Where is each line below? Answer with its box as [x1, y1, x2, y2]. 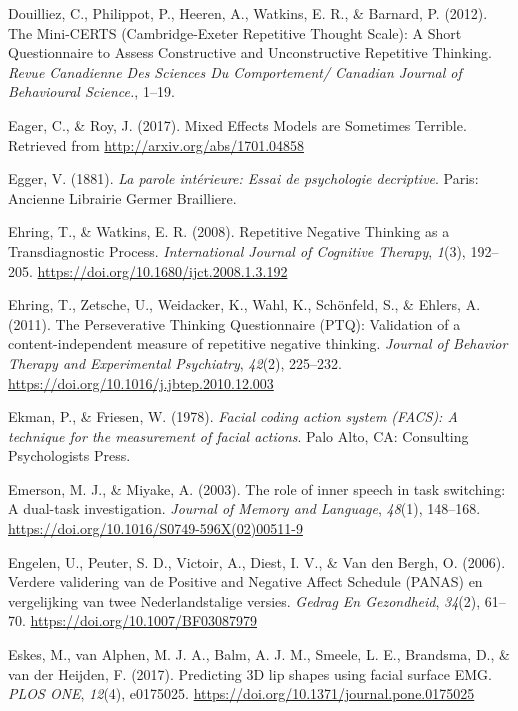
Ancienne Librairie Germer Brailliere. [8, 187, 237, 208]
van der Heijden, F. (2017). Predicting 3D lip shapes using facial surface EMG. [8, 663, 492, 684]
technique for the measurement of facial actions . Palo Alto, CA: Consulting [8, 425, 469, 446]
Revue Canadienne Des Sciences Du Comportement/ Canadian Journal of [8, 61, 462, 82]
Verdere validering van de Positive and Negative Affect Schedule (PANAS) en [8, 571, 483, 592]
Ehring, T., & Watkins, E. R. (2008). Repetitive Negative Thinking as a [8, 221, 450, 242]
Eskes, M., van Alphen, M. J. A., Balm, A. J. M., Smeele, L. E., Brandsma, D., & [8, 644, 510, 665]
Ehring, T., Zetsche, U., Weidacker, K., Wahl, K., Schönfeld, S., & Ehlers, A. [8, 294, 481, 315]
